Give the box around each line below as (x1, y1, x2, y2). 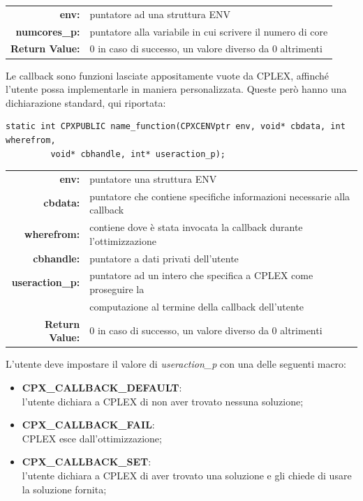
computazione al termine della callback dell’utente (89, 299, 304, 313)
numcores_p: (15, 24, 80, 38)
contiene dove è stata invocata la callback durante (89, 220, 303, 234)
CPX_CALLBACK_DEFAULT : (22, 380, 182, 394)
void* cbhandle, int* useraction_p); (50, 149, 225, 159)
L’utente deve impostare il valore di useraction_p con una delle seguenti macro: (6, 357, 346, 371)
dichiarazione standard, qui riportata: (6, 95, 166, 110)
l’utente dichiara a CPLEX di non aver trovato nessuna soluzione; (22, 394, 304, 408)
